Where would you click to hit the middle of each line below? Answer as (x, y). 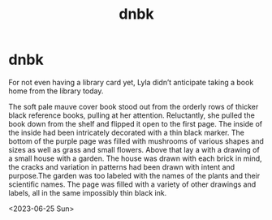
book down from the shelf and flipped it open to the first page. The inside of (136, 123)
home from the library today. (56, 91)
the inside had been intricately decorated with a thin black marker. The (127, 132)
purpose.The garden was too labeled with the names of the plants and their (134, 175)
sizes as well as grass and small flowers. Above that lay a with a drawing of (134, 149)
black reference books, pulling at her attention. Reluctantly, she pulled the (132, 115)
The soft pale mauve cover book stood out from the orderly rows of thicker (134, 106)
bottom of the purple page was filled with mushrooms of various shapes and (136, 141)
